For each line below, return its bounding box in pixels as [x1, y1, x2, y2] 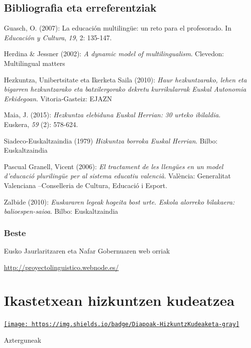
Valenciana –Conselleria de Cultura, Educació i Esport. [4, 180, 167, 190]
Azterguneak [4, 334, 42, 345]
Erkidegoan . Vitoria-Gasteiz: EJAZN [4, 93, 112, 103]
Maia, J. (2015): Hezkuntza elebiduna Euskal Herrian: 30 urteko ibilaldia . [4, 110, 221, 120]
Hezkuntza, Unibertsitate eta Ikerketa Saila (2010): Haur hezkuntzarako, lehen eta [4, 74, 247, 84]
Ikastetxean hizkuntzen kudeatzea [4, 290, 235, 310]
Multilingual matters [4, 58, 65, 68]
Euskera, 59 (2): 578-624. [4, 119, 78, 129]
